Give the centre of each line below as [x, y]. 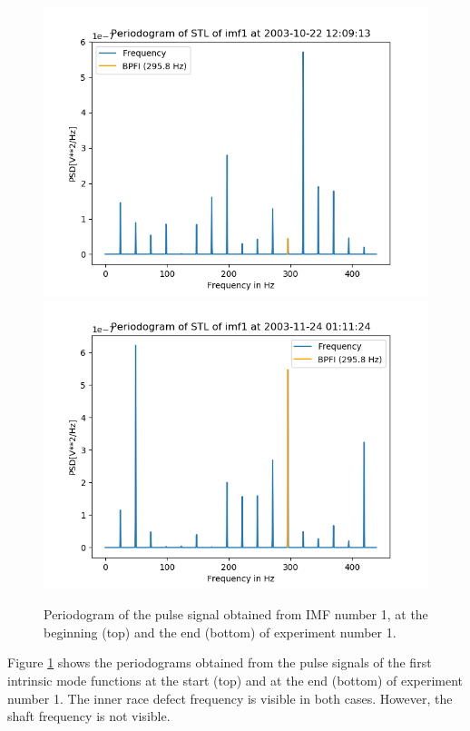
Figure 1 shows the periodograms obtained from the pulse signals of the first [220, 662]
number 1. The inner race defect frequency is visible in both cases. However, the [230, 698]
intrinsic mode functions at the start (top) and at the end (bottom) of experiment [235, 680]
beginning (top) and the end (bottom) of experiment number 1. [220, 632]
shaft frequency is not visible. [89, 716]
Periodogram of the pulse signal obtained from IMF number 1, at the [236, 614]
